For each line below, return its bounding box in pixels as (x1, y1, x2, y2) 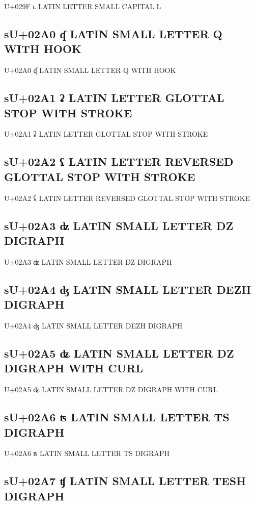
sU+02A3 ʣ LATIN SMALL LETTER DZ (4, 217, 234, 233)
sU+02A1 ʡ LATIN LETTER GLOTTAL (4, 90, 224, 106)
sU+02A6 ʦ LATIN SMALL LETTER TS (4, 409, 230, 425)
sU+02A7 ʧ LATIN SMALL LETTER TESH (4, 473, 246, 489)
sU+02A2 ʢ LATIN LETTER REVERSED (4, 154, 234, 169)
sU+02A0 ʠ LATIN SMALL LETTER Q (4, 26, 222, 41)
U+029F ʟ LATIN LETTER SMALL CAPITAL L (4, 1, 161, 11)
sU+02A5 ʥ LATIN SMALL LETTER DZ (4, 345, 234, 361)
